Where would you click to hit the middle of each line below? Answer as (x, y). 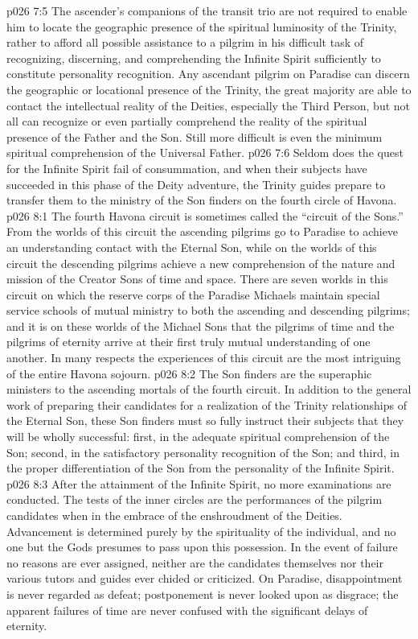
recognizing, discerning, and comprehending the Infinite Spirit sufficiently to (194, 58)
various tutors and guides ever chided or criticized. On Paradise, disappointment (205, 578)
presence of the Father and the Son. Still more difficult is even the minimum (195, 136)
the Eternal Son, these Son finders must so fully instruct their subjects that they (205, 421)
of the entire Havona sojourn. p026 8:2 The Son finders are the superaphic (189, 373)
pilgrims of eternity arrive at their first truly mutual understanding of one (189, 342)
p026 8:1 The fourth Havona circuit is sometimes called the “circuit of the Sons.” (205, 215)
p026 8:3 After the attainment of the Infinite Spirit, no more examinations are (199, 483)
